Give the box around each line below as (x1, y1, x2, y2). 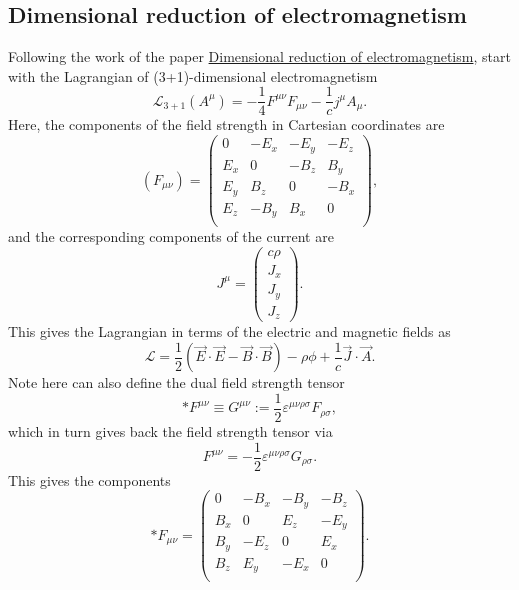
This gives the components (8, 469, 171, 490)
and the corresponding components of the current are (8, 226, 334, 247)
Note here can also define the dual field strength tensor (8, 372, 345, 393)
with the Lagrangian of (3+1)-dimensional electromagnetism (8, 65, 378, 86)
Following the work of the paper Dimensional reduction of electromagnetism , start (8, 46, 511, 67)
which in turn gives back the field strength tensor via (8, 420, 333, 441)
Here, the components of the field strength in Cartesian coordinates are (8, 114, 445, 135)
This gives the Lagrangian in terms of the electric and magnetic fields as (8, 321, 451, 342)
